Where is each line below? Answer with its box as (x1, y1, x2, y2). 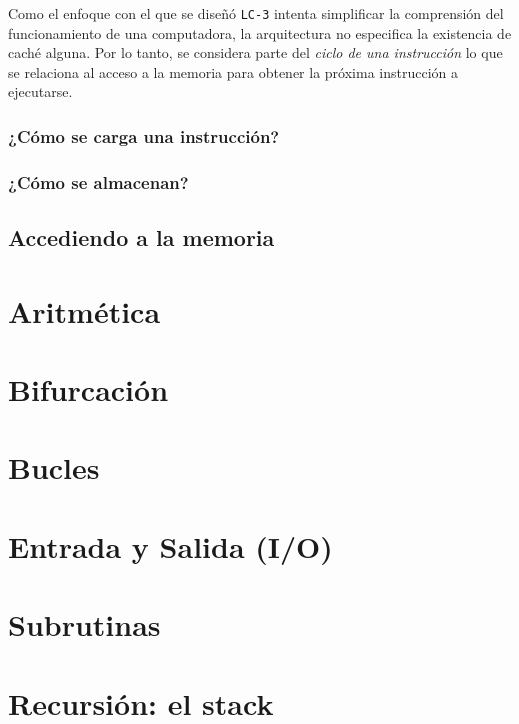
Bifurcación (8, 369, 169, 410)
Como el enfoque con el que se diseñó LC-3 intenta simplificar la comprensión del (8, 3, 504, 23)
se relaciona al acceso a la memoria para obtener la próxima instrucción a (8, 61, 458, 82)
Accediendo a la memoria (8, 222, 275, 253)
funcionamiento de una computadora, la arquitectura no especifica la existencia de (8, 22, 512, 43)
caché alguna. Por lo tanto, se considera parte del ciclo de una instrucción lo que (8, 42, 503, 63)
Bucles (8, 447, 100, 488)
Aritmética (8, 290, 161, 331)
